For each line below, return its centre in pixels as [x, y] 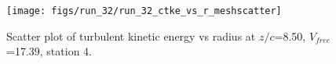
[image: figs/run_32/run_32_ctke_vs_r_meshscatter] [144, 11]
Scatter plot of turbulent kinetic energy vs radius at [131, 36]
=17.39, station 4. [49, 51]
